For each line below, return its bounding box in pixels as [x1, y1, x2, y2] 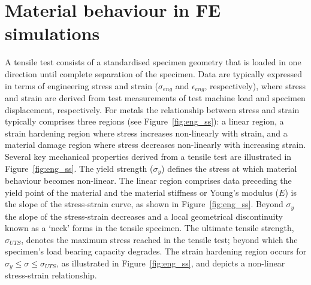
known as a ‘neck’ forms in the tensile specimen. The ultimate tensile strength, [5, 222, 294, 234]
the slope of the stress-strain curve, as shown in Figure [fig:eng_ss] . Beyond [5, 198, 283, 210]
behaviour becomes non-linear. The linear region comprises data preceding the [5, 174, 292, 186]
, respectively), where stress [204, 79, 306, 92]
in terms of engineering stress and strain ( [5, 79, 159, 92]
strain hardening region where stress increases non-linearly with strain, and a [5, 126, 288, 139]
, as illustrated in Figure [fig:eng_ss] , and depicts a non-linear [56, 256, 285, 269]
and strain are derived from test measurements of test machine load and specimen [5, 91, 306, 104]
